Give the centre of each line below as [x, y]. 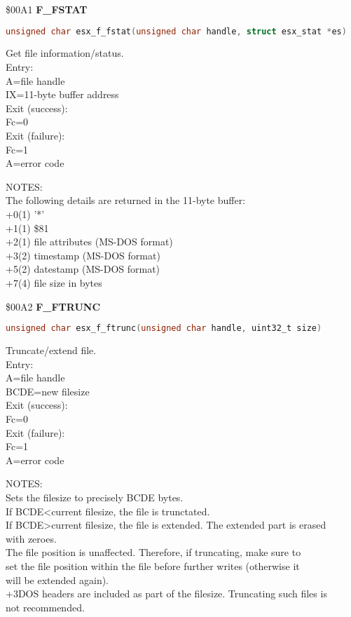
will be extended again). [57, 579]
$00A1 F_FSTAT [47, 9]
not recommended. [45, 607]
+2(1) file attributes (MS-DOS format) [89, 242]
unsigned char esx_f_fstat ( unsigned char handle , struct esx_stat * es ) [176, 31]
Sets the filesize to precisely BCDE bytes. [95, 497]
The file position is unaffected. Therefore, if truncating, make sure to [153, 552]
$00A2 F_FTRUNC [53, 306]
